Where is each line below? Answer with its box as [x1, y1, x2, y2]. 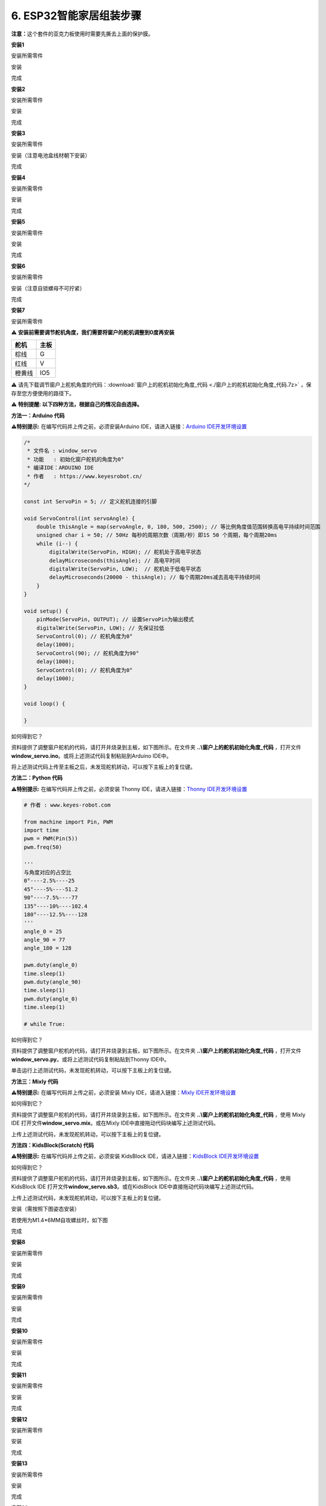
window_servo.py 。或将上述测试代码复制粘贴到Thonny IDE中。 [11, 1055, 170, 1063]
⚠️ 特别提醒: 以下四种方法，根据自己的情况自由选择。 [11, 401, 143, 408]
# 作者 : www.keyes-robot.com [23, 801, 111, 808]
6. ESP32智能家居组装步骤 [11, 9, 141, 22]
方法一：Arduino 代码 [11, 411, 65, 419]
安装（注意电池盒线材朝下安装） [11, 151, 90, 159]
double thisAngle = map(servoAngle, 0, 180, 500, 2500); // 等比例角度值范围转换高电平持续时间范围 [36, 523, 321, 530]
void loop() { [23, 701, 66, 707]
